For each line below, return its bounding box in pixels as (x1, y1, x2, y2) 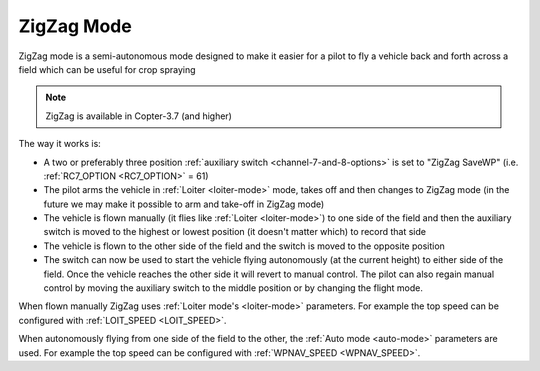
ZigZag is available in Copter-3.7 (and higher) (45, 110, 232, 122)
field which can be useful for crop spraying (18, 63, 196, 75)
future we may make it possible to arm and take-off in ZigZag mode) (43, 198, 325, 210)
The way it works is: (18, 138, 102, 150)
